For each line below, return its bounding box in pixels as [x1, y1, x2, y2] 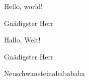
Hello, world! [4, 1, 43, 11]
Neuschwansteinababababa [4, 68, 85, 78]
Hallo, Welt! [4, 34, 41, 45]
